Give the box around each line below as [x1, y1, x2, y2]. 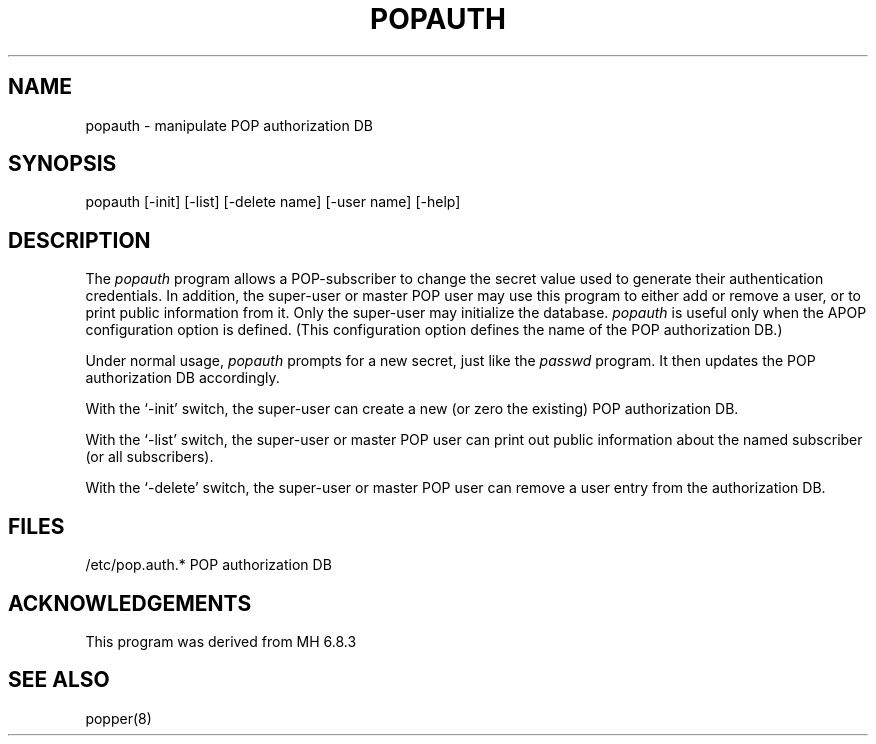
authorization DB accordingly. [85, 369, 280, 387]
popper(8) [85, 709, 152, 727]
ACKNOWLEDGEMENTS [8, 590, 252, 616]
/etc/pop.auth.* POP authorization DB [85, 556, 332, 574]
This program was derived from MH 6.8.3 [85, 632, 357, 650]
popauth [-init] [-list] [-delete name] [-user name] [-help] [85, 193, 461, 211]
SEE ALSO [8, 667, 110, 693]
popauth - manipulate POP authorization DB [85, 116, 373, 134]
